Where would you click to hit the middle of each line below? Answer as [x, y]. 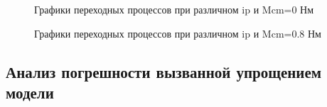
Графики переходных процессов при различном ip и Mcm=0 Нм [174, 9]
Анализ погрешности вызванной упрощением [164, 71]
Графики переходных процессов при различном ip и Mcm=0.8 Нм [178, 33]
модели [30, 92]
